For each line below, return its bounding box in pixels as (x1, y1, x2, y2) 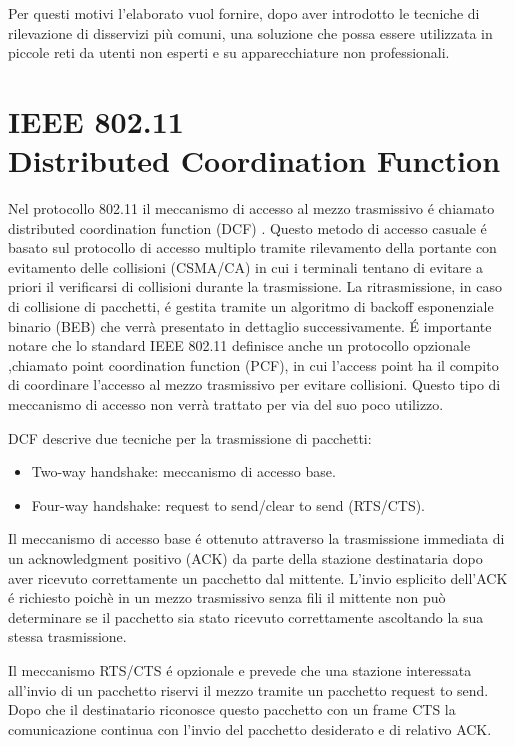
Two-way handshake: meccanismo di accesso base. (31, 461, 336, 482)
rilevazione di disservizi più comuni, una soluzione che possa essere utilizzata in (8, 22, 493, 43)
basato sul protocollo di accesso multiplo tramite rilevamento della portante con (8, 237, 497, 258)
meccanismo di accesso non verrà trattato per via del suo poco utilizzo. (8, 394, 444, 415)
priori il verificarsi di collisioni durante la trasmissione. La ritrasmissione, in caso (8, 276, 502, 297)
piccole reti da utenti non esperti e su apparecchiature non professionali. (8, 42, 450, 63)
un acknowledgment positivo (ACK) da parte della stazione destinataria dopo (8, 548, 483, 568)
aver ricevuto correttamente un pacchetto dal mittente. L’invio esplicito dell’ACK (8, 567, 508, 588)
